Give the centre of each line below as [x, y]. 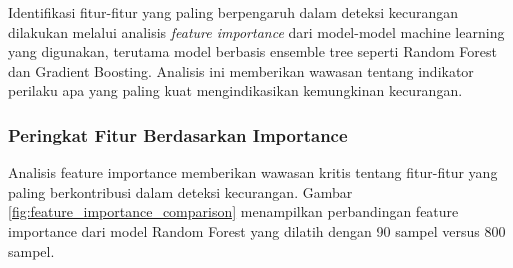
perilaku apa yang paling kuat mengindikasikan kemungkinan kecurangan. [235, 90]
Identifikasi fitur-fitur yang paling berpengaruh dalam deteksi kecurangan [233, 12]
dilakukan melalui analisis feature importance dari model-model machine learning [256, 31]
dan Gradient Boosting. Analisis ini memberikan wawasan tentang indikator [241, 70]
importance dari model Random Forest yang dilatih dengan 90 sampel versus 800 [257, 230]
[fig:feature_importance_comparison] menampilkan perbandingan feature [233, 211]
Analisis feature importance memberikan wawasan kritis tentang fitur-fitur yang [253, 172]
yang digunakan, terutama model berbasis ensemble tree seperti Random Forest [253, 51]
